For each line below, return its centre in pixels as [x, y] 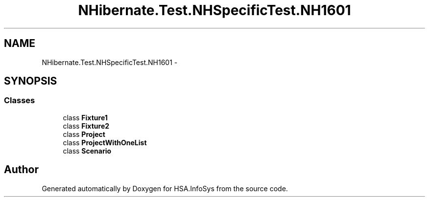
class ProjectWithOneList [105, 142]
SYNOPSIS [31, 81]
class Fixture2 [86, 126]
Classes [20, 100]
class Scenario [87, 151]
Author [21, 170]
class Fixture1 [85, 117]
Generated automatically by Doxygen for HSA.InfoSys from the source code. [165, 188]
